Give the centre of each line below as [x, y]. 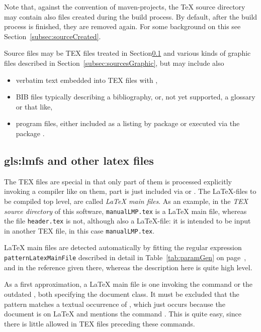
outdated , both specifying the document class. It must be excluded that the [122, 294]
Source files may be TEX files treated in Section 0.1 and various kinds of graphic [127, 53]
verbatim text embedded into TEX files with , [87, 80]
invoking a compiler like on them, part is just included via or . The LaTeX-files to [130, 191]
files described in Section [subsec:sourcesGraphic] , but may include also [114, 63]
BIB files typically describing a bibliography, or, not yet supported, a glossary [136, 97]
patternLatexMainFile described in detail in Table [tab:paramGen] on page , [125, 257]
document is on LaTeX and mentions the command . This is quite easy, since [123, 314]
